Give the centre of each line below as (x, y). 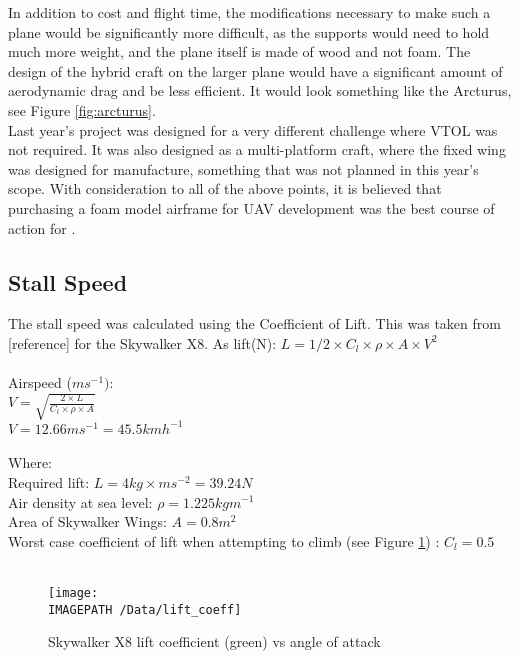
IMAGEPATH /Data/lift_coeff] (145, 609)
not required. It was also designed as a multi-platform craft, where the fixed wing (257, 149)
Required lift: (49, 481)
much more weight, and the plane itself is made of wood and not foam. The (239, 51)
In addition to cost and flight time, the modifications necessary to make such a (249, 12)
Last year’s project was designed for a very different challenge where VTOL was (253, 129)
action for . (42, 227)
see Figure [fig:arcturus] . (82, 109)
